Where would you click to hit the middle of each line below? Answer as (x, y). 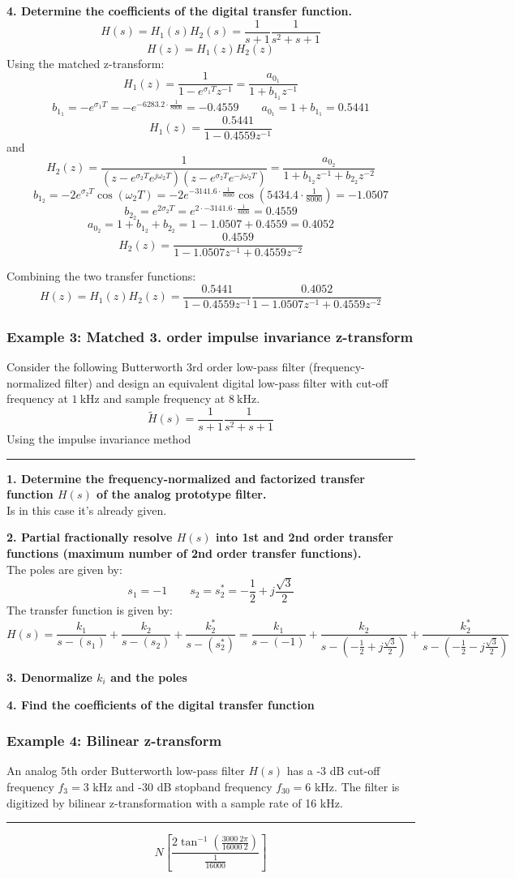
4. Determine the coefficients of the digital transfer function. (179, 11)
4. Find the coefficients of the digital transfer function (161, 704)
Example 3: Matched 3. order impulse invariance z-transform (210, 336)
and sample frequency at (164, 398)
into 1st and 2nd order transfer (304, 537)
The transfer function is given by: (90, 609)
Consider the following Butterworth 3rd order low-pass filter (156, 367)
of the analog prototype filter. (182, 494)
